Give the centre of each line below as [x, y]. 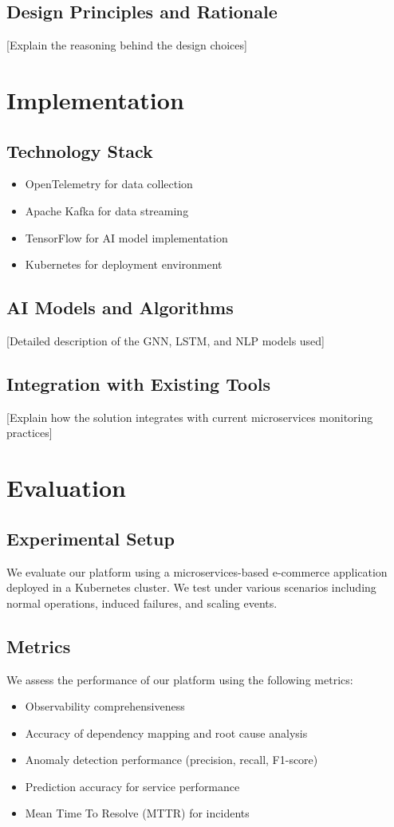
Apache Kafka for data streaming [107, 210]
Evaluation [66, 488]
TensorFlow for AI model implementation [126, 237]
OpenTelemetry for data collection [109, 184]
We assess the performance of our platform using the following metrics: [180, 679]
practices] [30, 433]
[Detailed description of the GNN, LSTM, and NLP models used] [165, 340]
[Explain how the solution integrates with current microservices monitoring [190, 417]
